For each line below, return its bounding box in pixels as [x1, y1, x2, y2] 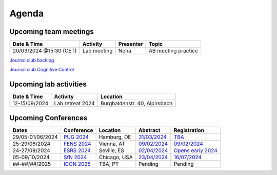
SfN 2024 [63, 153, 87, 161]
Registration [173, 126, 205, 133]
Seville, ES [98, 147, 124, 154]
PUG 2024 [63, 133, 89, 141]
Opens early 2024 [173, 147, 217, 154]
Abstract [138, 126, 161, 133]
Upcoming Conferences [9, 113, 88, 122]
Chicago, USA [98, 153, 133, 161]
